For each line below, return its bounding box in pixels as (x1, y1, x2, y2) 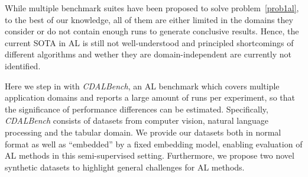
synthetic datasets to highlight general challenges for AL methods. (5, 160, 245, 173)
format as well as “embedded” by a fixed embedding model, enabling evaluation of (5, 137, 303, 150)
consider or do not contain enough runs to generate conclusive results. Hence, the (5, 25, 299, 37)
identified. (5, 59, 41, 72)
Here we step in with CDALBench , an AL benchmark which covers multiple (5, 79, 280, 92)
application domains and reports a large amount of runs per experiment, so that (5, 91, 295, 104)
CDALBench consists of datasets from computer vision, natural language (5, 114, 269, 127)
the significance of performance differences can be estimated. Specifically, (5, 102, 268, 115)
